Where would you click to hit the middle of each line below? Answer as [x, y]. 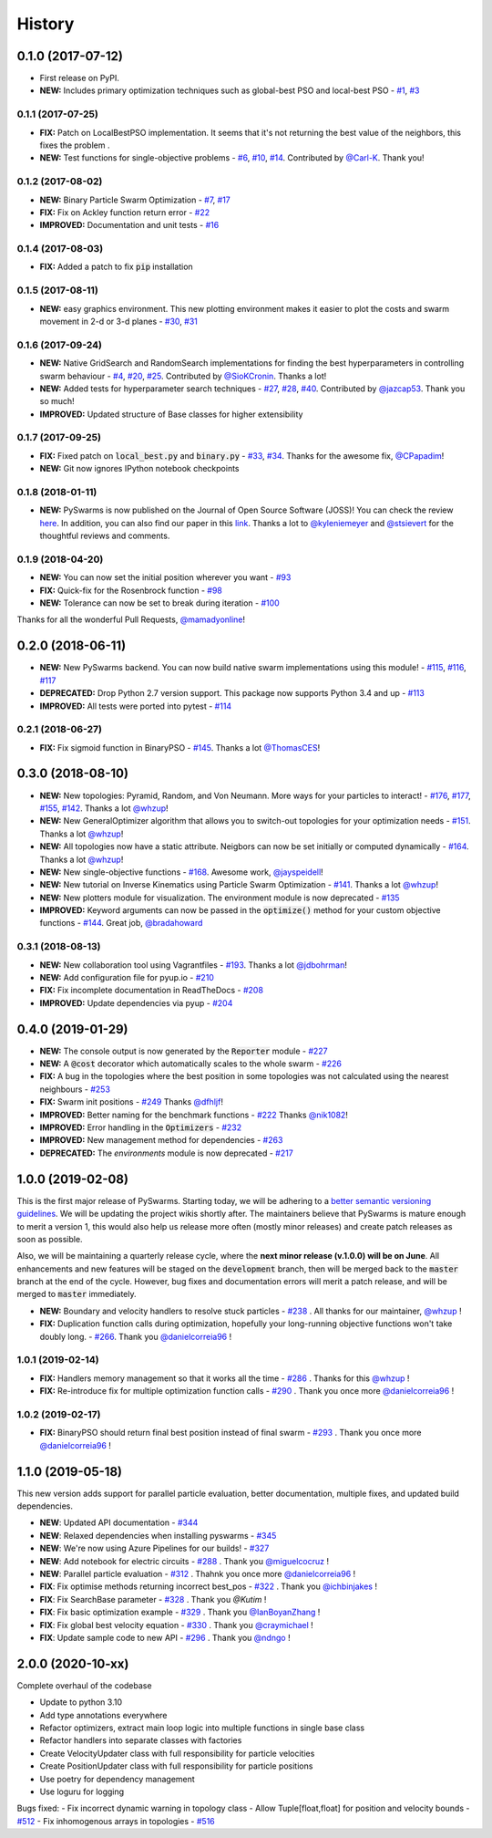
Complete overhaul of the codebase [84, 1685]
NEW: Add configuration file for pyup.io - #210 [127, 977]
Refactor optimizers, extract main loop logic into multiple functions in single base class [202, 1728]
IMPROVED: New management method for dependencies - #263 [161, 1140]
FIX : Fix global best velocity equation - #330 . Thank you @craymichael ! [176, 1625]
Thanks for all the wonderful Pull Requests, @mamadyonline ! [131, 619]
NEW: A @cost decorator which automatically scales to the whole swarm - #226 [190, 1064]
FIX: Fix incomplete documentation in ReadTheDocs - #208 [152, 991]
